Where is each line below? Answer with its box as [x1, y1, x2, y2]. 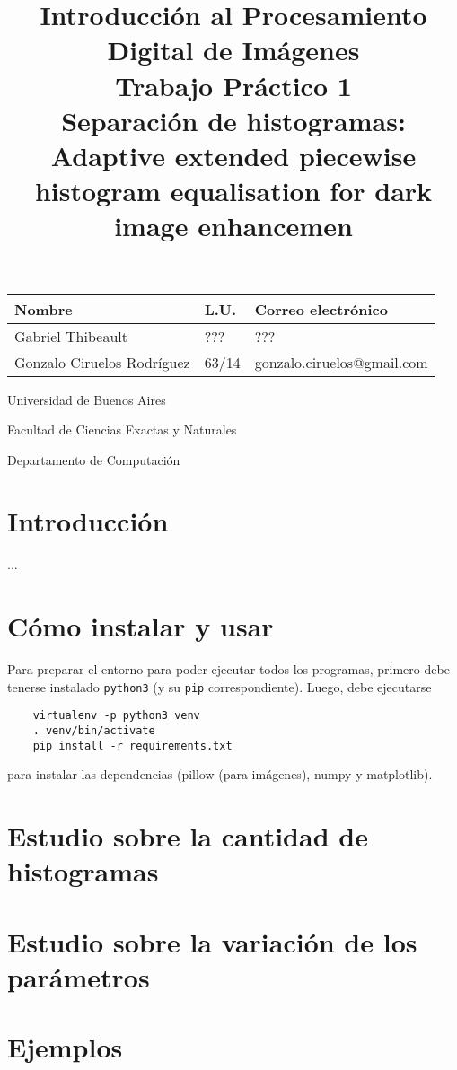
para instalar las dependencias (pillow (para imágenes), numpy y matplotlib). [7, 765, 433, 784]
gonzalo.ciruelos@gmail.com [254, 351, 428, 373]
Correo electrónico [254, 298, 388, 320]
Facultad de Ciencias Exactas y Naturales [7, 420, 237, 439]
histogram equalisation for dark [34, 172, 433, 209]
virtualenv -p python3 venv [32, 709, 200, 723]
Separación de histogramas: [61, 101, 406, 138]
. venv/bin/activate [32, 724, 155, 738]
